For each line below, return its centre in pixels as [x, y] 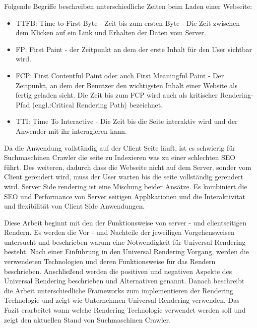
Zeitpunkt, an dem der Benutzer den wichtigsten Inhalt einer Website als [127, 85]
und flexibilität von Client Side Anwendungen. [74, 206]
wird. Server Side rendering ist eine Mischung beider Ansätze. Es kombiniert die [126, 186]
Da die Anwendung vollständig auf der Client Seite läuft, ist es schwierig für [120, 147]
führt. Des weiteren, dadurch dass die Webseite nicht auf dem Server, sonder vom [128, 167]
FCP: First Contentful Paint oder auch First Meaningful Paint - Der [120, 75]
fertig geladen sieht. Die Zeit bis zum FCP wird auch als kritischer [117, 95]
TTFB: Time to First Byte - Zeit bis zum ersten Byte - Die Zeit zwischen [128, 23]
